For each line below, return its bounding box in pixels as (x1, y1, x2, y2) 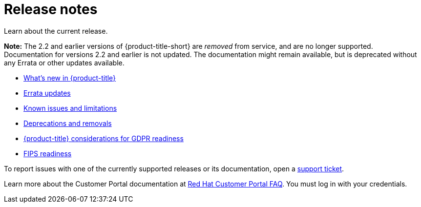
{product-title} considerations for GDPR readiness (23, 134, 184, 143)
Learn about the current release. (4, 26, 108, 35)
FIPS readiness (23, 149, 72, 158)
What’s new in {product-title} (23, 73, 116, 82)
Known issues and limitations (23, 103, 117, 112)
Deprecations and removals (23, 119, 112, 127)
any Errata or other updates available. (4, 58, 125, 67)
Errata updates (23, 88, 71, 97)
